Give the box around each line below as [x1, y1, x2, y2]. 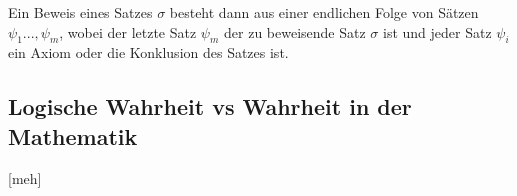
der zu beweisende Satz [224, 21, 366, 42]
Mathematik [8, 120, 138, 151]
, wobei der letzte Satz [59, 21, 197, 42]
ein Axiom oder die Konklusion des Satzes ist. [8, 42, 289, 63]
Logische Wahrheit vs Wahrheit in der [8, 91, 412, 122]
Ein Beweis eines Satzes [8, 2, 153, 22]
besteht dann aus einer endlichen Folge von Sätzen [169, 2, 479, 22]
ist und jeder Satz [383, 21, 492, 42]
